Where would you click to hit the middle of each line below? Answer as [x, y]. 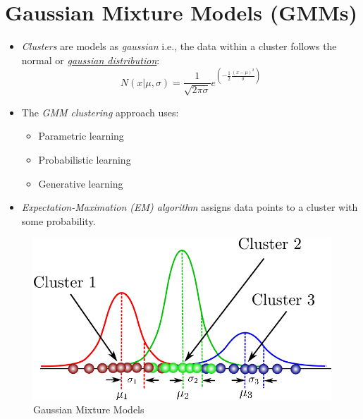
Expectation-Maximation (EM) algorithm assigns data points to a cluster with [190, 207]
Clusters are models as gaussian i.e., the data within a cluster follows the [179, 46]
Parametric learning [81, 136]
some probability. [59, 220]
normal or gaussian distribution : [91, 60]
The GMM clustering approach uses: [100, 112]
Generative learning [81, 183]
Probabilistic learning [85, 159]
